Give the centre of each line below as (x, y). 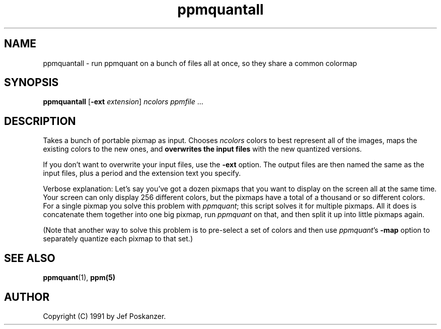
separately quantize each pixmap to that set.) (118, 239)
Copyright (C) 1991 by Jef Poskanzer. (104, 316)
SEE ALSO (30, 258)
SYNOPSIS (31, 83)
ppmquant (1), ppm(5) (79, 278)
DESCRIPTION (40, 121)
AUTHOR (27, 297)
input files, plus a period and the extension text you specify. (142, 173)
